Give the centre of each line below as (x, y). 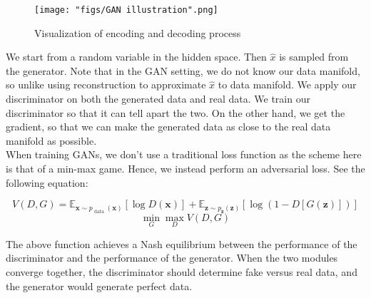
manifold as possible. (51, 140)
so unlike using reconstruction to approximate (106, 84)
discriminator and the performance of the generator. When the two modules (172, 258)
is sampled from (314, 57)
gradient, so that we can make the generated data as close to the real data (168, 127)
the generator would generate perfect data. (99, 286)
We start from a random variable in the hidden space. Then (136, 57)
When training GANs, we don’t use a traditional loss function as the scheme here (184, 154)
